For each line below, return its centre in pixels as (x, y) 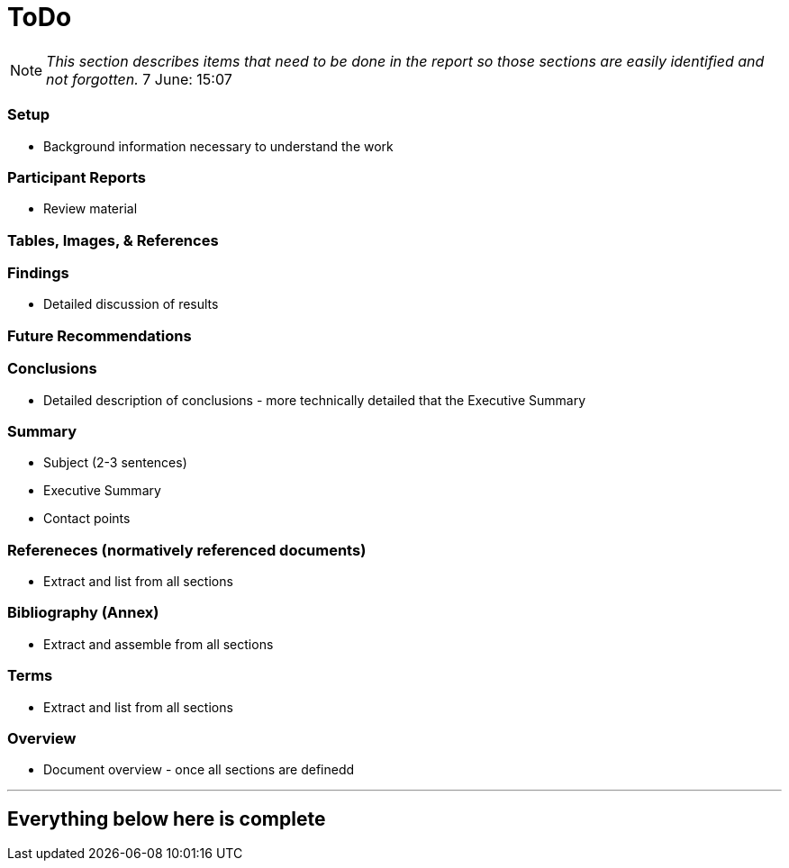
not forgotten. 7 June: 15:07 (139, 79)
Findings (38, 273)
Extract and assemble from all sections (159, 644)
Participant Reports (77, 177)
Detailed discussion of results (131, 304)
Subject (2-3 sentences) (115, 463)
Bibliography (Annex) (83, 613)
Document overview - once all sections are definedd (199, 770)
